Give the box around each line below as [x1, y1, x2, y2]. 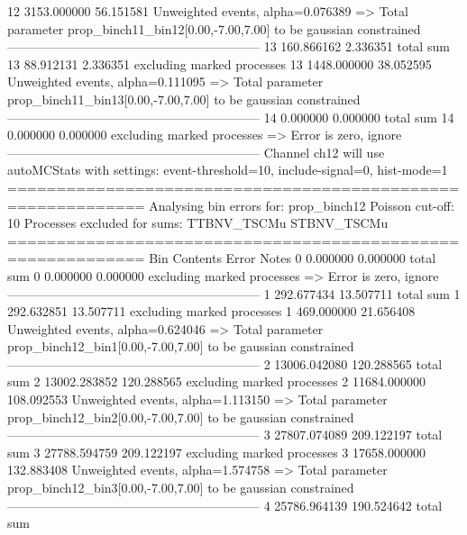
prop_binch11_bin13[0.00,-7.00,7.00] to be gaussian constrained [7, 89, 361, 108]
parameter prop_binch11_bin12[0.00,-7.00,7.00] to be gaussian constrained [7, 19, 421, 38]
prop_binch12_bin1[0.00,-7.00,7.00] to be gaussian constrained [7, 337, 354, 356]
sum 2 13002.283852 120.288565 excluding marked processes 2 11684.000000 [7, 372, 426, 391]
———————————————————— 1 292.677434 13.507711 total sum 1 [7, 284, 461, 303]
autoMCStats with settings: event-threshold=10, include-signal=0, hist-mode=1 [7, 160, 448, 179]
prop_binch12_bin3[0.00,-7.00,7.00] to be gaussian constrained [7, 478, 354, 497]
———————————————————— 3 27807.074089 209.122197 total [7, 425, 443, 444]
